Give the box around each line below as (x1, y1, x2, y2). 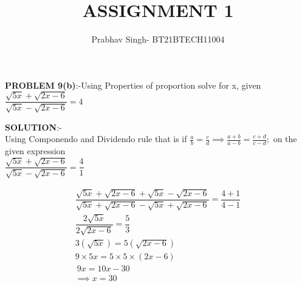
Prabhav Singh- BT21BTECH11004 (91, 33, 225, 46)
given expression (5, 144, 66, 157)
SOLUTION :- (5, 120, 62, 133)
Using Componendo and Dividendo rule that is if (5, 132, 187, 145)
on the (273, 132, 297, 145)
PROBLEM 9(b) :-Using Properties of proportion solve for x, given (5, 78, 261, 91)
